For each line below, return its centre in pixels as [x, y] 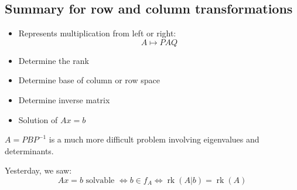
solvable [100, 180]
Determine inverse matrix [64, 99]
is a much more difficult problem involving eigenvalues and [154, 139]
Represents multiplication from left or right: [97, 33]
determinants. [29, 150]
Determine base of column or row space [89, 80]
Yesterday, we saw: [38, 170]
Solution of [38, 119]
